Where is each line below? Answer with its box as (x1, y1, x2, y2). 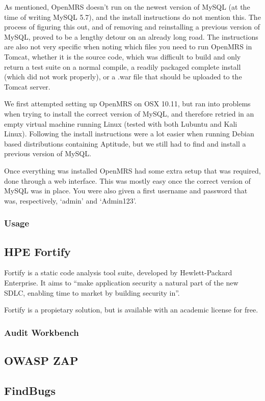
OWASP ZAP (4, 352, 78, 368)
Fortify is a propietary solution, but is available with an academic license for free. (4, 304, 258, 315)
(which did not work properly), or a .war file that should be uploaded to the (4, 71, 242, 82)
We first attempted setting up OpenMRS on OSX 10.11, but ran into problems (4, 98, 251, 109)
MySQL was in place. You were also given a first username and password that (4, 185, 248, 196)
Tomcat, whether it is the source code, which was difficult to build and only (4, 51, 241, 62)
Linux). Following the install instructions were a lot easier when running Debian (4, 128, 254, 139)
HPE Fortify (4, 243, 71, 259)
